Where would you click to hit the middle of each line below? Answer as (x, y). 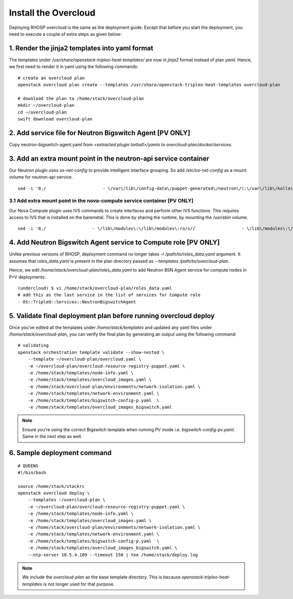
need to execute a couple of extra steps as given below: (65, 34)
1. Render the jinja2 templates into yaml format (81, 48)
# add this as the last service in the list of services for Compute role (109, 295)
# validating (33, 346)
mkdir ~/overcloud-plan (46, 105)
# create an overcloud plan (51, 78)
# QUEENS (28, 466)
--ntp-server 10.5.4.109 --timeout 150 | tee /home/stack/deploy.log (113, 555)
